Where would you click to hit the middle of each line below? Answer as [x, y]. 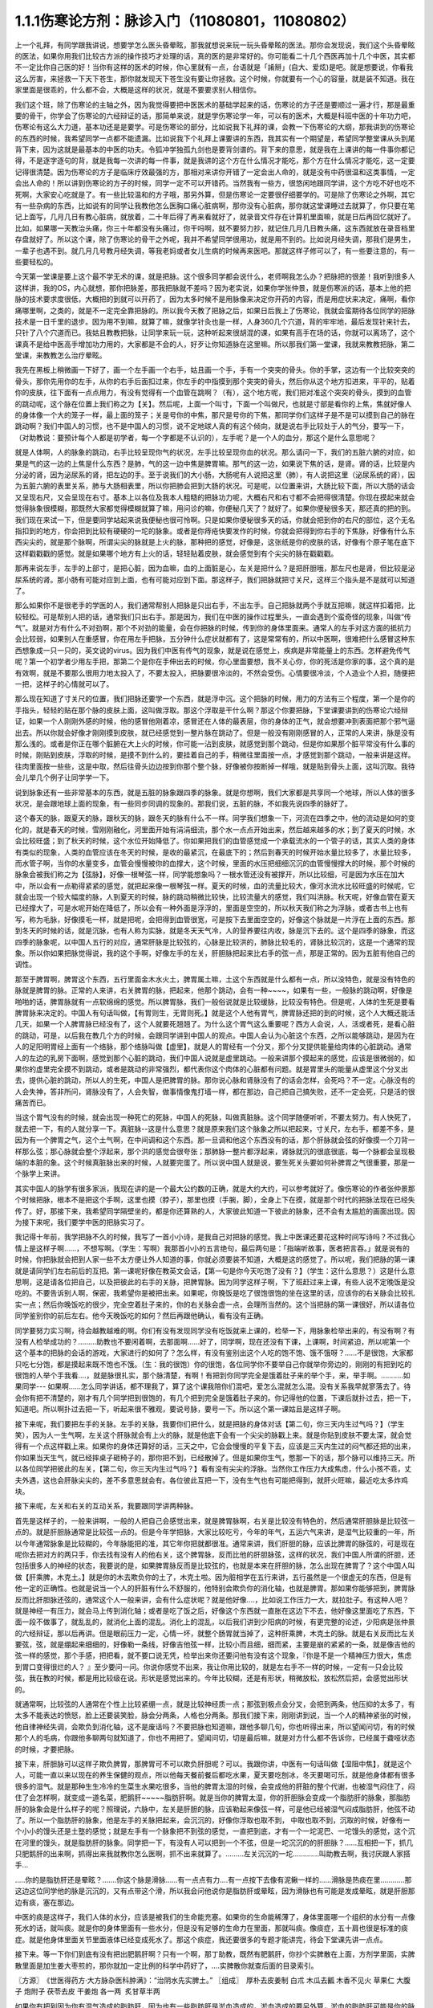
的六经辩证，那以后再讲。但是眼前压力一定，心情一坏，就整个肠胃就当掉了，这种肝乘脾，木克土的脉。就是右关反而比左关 [215, 1633]
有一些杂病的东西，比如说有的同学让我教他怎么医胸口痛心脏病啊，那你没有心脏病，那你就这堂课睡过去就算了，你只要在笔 [215, 206]
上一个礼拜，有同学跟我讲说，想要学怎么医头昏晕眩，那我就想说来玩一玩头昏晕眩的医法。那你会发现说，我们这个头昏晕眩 [215, 45]
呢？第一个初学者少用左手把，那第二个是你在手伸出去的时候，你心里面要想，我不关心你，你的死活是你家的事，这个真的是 [215, 662]
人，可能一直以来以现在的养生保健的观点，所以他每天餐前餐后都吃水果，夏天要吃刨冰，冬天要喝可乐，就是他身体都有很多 [215, 1775]
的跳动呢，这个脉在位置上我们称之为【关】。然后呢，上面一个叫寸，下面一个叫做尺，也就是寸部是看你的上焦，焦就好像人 [213, 404]
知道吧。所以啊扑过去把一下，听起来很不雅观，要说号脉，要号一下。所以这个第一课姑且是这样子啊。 [180, 1409]
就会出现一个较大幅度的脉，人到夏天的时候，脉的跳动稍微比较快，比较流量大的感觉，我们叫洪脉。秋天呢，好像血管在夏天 [215, 897]
